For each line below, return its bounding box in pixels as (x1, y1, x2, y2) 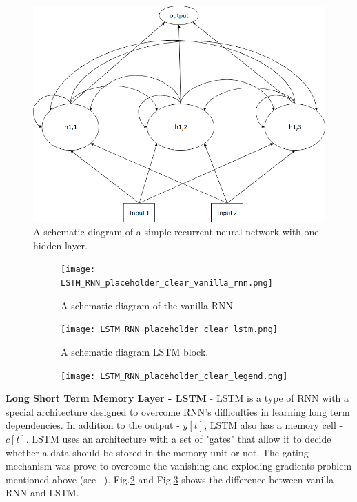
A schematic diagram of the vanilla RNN (61, 298, 233, 312)
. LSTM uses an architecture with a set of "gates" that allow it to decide (25, 432, 331, 446)
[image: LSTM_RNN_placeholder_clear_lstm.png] (61, 325, 278, 335)
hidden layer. (33, 238, 88, 252)
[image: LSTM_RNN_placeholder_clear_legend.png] (61, 371, 288, 381)
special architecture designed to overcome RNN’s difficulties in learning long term (6, 404, 350, 418)
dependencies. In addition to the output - (6, 418, 180, 432)
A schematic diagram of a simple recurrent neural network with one (33, 224, 319, 239)
